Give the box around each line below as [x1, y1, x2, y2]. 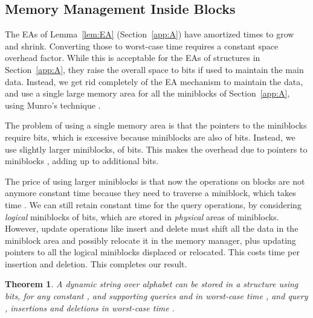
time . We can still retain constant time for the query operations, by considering [5, 198, 302, 211]
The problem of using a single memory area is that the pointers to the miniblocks [5, 119, 307, 132]
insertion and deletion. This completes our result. [5, 257, 187, 270]
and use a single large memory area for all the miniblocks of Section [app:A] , [5, 87, 290, 100]
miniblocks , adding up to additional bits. [5, 154, 159, 167]
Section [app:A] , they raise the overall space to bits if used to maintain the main [5, 63, 304, 75]
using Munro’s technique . [5, 98, 101, 111]
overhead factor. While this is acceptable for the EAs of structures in [5, 51, 260, 64]
